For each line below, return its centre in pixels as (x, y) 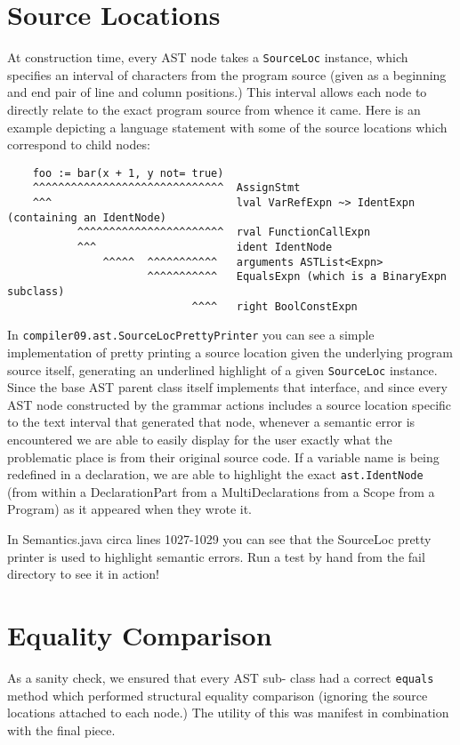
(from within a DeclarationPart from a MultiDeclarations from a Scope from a (221, 491)
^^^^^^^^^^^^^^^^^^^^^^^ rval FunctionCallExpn (224, 232)
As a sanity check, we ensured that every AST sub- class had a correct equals (221, 677)
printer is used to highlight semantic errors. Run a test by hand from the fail (216, 556)
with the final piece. (61, 729)
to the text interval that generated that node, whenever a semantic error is (211, 422)
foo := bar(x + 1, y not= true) (128, 173)
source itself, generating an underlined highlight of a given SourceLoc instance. (222, 369)
